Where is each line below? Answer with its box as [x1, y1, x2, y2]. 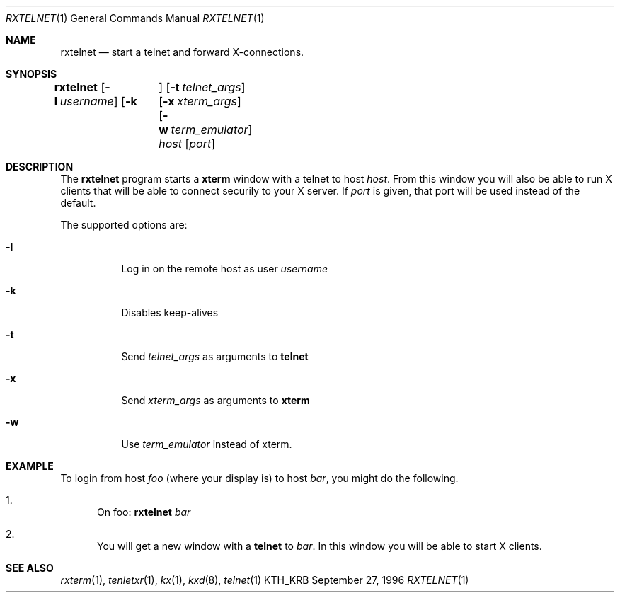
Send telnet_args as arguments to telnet [121, 350, 309, 362]
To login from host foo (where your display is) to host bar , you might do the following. [60, 472, 459, 484]
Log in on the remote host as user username [121, 263, 328, 275]
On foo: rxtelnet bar [97, 506, 191, 518]
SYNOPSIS [6, 68, 57, 80]
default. [60, 197, 96, 209]
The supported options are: [60, 219, 188, 231]
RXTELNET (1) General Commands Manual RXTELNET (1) [6, 12, 265, 24]
